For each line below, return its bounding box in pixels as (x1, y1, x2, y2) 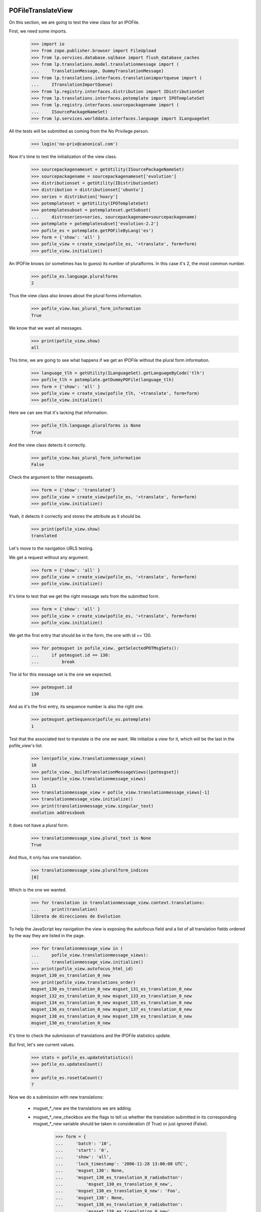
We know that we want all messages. (9, 325, 83, 331)
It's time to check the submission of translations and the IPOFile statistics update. (9, 1033, 171, 1038)
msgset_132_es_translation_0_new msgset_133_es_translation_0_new (31, 993, 192, 999)
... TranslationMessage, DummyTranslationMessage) (31, 68, 164, 74)
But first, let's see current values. (9, 1041, 75, 1047)
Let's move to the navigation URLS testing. (9, 545, 94, 551)
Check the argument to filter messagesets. (9, 474, 94, 480)
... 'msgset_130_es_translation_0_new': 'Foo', (55, 1188, 181, 1194)
